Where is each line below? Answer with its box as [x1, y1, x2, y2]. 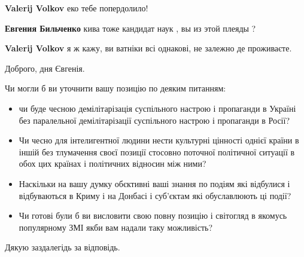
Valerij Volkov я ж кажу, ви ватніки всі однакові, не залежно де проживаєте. [5, 42, 292, 54]
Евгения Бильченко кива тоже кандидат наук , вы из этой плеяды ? [5, 22, 256, 34]
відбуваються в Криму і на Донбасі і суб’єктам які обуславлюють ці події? [19, 189, 291, 201]
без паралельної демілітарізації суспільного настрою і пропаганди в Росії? [19, 114, 290, 126]
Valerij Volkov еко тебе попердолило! [5, 2, 148, 14]
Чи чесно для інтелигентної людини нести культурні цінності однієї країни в [19, 134, 299, 146]
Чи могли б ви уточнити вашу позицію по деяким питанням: [5, 82, 226, 94]
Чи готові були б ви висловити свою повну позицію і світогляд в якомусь [19, 209, 287, 222]
